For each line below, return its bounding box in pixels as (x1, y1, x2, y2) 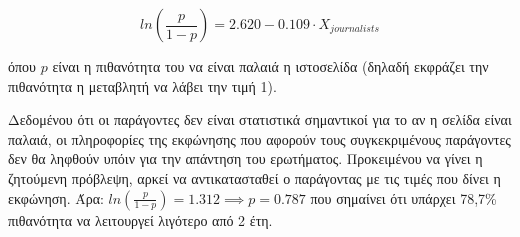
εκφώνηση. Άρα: (8, 187, 104, 208)
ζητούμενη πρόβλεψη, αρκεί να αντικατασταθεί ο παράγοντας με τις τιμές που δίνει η (8, 167, 501, 188)
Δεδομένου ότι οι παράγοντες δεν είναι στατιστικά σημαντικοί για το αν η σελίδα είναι (8, 109, 512, 130)
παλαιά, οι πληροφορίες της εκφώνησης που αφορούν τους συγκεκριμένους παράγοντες (8, 128, 511, 149)
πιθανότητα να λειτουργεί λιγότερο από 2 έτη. (8, 209, 273, 230)
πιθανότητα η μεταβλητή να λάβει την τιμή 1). (8, 75, 277, 96)
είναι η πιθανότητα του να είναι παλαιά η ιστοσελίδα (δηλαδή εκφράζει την (52, 56, 489, 76)
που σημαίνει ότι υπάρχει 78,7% (310, 187, 497, 208)
